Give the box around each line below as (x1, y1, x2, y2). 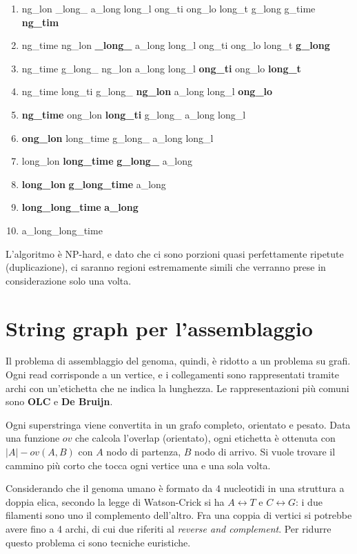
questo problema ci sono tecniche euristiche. (6, 535, 191, 549)
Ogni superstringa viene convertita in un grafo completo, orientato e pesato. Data (6, 417, 351, 431)
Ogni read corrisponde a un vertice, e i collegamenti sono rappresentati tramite (6, 367, 339, 382)
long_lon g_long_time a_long (21, 176, 166, 191)
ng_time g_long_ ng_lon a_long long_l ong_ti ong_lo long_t (21, 61, 301, 75)
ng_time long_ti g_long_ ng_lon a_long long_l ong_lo (21, 84, 273, 99)
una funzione (6, 431, 60, 445)
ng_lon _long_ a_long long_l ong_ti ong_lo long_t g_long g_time (21, 1, 316, 15)
